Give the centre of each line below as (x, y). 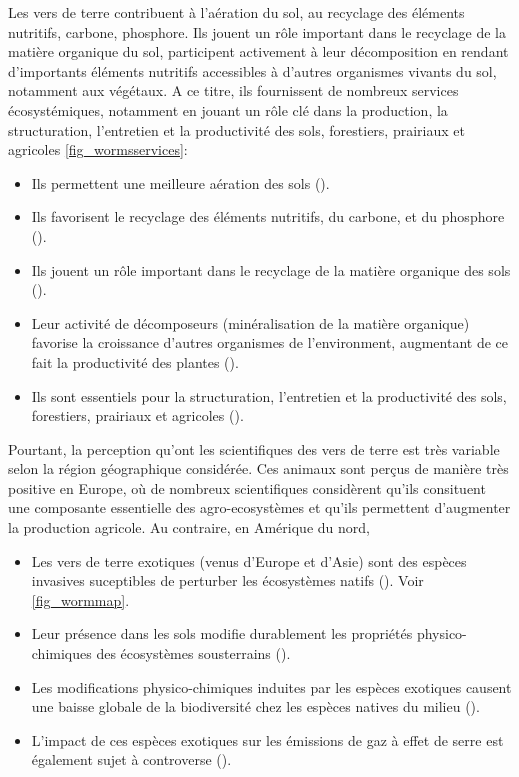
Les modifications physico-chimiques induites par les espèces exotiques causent (271, 686)
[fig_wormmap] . (80, 599)
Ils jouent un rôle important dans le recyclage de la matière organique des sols (271, 269)
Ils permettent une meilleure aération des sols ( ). (180, 182)
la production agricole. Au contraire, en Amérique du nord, (189, 527)
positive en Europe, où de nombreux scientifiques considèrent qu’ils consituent (247, 487)
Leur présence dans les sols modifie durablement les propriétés (222, 633)
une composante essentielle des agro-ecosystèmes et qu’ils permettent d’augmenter (259, 507)
